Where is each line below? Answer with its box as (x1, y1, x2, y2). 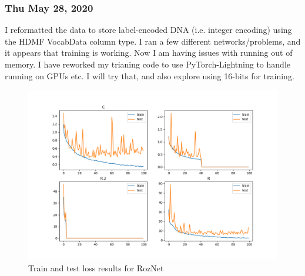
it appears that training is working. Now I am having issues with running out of (5, 46, 293, 59)
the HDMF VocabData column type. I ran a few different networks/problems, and (5, 35, 301, 47)
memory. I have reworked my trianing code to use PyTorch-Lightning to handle (5, 58, 290, 70)
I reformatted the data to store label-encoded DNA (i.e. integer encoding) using (5, 23, 292, 36)
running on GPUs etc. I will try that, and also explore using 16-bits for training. (5, 69, 294, 82)
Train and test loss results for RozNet (28, 261, 164, 274)
